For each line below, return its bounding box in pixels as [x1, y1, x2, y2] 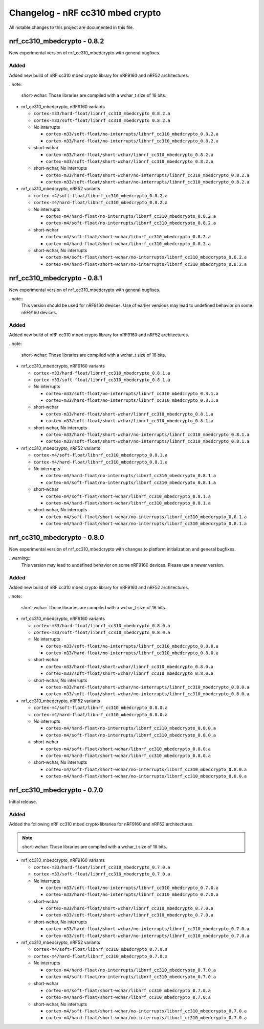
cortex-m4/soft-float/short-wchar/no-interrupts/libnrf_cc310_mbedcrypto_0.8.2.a [45, 254, 247, 260]
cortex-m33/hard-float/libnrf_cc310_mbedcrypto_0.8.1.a [33, 370, 171, 376]
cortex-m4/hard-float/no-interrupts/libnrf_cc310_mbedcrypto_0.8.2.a [45, 213, 216, 219]
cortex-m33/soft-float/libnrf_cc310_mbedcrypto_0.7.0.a [33, 871, 171, 877]
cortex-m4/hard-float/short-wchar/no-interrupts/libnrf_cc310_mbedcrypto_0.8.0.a [45, 774, 247, 779]
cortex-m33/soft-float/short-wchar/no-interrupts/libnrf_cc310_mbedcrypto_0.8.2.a [45, 179, 249, 185]
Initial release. [9, 799, 37, 805]
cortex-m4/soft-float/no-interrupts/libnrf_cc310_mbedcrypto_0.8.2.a [45, 220, 216, 226]
